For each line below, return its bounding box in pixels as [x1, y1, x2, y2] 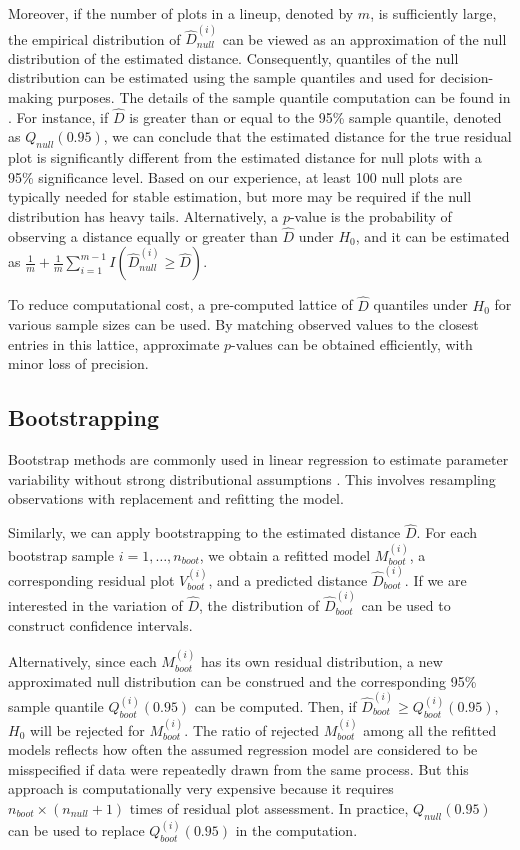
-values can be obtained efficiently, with [231, 333, 473, 354]
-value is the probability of [289, 206, 452, 227]
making [8, 87, 53, 108]
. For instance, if [8, 106, 109, 127]
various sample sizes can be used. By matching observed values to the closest [8, 314, 479, 335]
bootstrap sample [8, 544, 114, 565]
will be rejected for [29, 719, 145, 740]
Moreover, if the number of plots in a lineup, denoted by [8, 3, 354, 23]
